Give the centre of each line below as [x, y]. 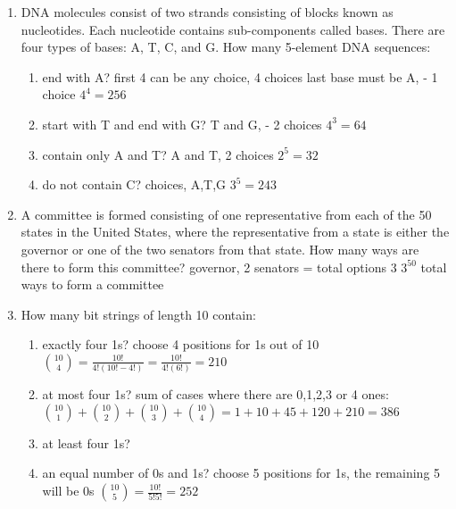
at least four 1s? [86, 442]
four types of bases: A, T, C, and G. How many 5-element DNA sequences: [226, 47]
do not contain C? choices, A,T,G [134, 184]
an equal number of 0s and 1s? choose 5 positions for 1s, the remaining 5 [241, 473]
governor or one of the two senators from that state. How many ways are [220, 249]
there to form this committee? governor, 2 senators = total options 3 [209, 267]
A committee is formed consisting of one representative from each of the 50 [226, 214]
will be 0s [68, 490]
